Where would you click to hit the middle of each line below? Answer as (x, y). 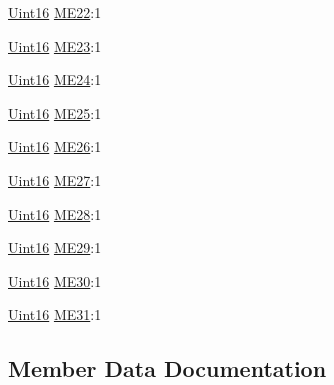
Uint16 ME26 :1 (55, 146)
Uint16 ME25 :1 (55, 112)
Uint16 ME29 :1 (55, 247)
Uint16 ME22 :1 (55, 12)
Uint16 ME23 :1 (55, 45)
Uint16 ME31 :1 (55, 314)
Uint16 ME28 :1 (55, 213)
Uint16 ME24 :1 (55, 79)
